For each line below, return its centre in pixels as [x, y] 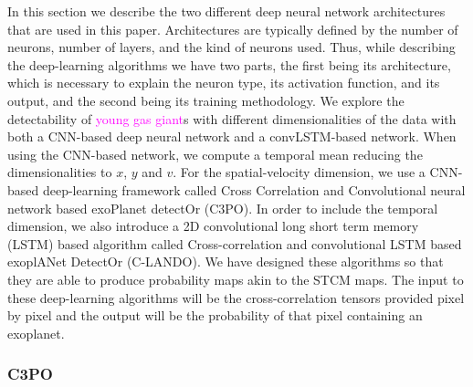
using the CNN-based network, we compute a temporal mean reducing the [215, 154]
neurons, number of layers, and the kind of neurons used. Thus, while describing [231, 47]
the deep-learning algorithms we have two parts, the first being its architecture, [229, 64]
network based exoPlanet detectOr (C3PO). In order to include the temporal [223, 208]
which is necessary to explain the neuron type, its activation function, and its [224, 83]
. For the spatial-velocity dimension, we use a [299, 172]
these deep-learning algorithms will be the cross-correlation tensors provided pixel [236, 297]
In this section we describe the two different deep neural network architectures [226, 11]
